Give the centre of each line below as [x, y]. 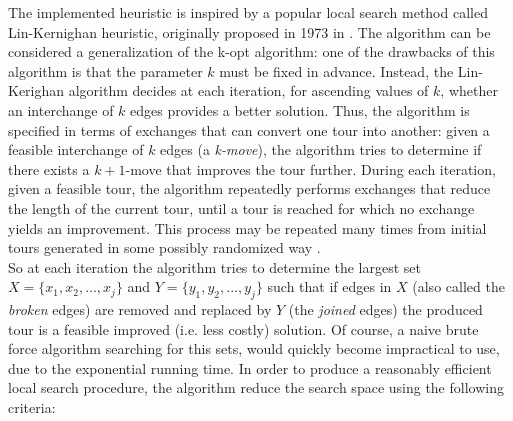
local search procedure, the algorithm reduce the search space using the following [256, 387]
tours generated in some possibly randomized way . [164, 247]
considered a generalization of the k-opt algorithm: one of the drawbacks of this [251, 51]
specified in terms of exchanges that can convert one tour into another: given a [249, 129]
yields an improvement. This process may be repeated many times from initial [247, 227]
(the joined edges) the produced [385, 309]
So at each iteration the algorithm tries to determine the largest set [214, 266]
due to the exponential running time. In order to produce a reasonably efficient [250, 367]
